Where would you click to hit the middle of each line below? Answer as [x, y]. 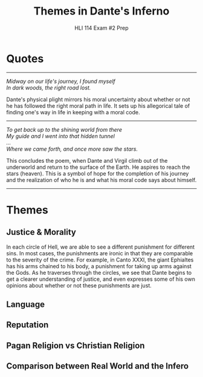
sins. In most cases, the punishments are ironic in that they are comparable [100, 253]
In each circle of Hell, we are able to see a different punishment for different [101, 247]
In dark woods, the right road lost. [49, 87]
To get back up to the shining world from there [64, 129]
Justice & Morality [41, 232]
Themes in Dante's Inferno [101, 11]
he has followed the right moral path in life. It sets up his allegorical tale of [98, 106]
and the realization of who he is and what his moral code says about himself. [101, 180]
